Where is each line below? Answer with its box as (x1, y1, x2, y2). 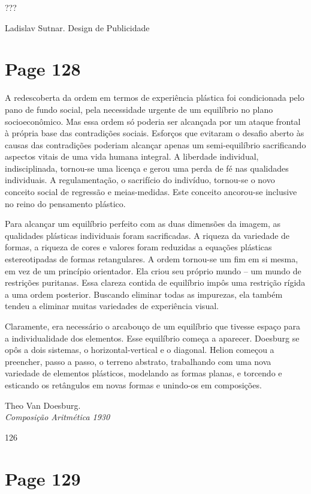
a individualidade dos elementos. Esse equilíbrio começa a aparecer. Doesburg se (5, 331, 300, 344)
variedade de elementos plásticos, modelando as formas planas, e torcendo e (5, 367, 282, 379)
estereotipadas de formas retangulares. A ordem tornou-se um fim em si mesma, (5, 253, 298, 265)
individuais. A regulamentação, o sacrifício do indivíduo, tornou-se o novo (5, 173, 275, 186)
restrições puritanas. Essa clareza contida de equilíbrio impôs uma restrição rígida (5, 276, 306, 289)
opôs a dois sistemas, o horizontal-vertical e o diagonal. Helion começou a (5, 343, 274, 356)
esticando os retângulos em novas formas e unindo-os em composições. (5, 378, 262, 391)
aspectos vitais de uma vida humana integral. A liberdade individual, (5, 150, 259, 163)
